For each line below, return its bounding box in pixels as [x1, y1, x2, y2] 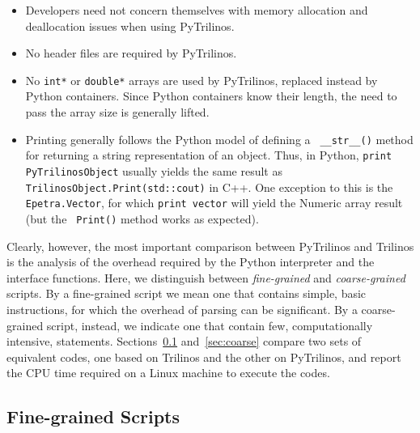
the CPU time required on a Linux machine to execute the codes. [6, 364, 330, 381]
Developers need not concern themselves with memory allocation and [25, 2, 368, 18]
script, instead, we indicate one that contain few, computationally [46, 316, 373, 333]
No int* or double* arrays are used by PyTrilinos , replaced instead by [25, 71, 378, 88]
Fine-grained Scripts [6, 404, 180, 429]
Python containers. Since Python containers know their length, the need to [25, 87, 397, 104]
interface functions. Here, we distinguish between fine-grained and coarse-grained [6, 269, 405, 286]
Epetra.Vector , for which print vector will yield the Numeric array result [25, 194, 403, 211]
